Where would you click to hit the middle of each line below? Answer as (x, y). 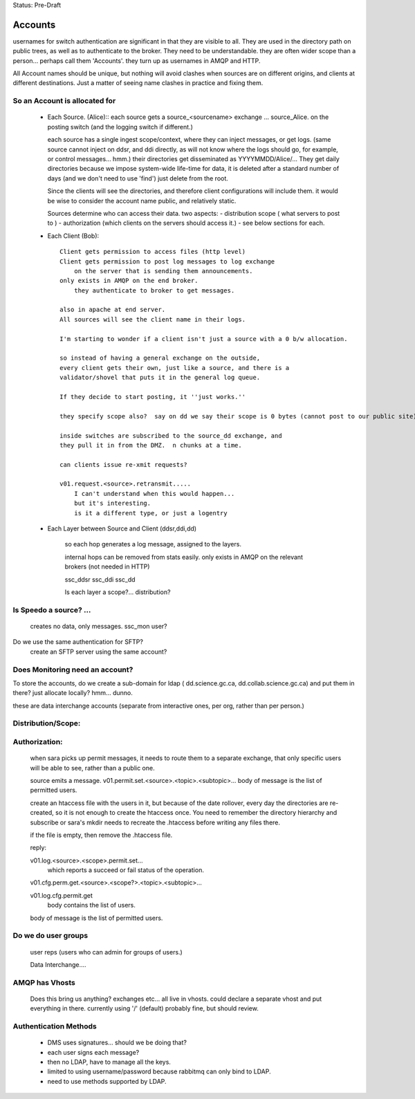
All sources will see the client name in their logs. (153, 319)
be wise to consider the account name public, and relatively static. (142, 201)
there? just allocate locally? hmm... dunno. (73, 693)
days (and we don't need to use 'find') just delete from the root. (138, 178)
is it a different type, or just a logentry (150, 513)
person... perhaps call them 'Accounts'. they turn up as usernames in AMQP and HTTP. (137, 61)
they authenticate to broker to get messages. (154, 290)
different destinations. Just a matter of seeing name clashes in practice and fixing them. (138, 83)
